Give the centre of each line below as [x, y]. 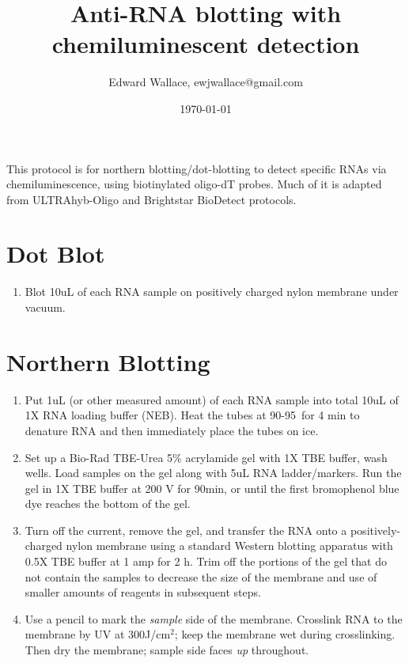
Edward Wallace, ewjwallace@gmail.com [206, 82]
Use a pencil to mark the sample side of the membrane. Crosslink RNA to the [214, 618]
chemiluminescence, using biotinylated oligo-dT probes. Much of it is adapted [194, 184]
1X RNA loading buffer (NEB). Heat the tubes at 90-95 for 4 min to [192, 415]
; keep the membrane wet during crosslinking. [285, 634]
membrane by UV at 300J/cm [98, 634]
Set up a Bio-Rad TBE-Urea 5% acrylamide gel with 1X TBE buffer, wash [206, 457]
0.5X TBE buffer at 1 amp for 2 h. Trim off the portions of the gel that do [206, 561]
